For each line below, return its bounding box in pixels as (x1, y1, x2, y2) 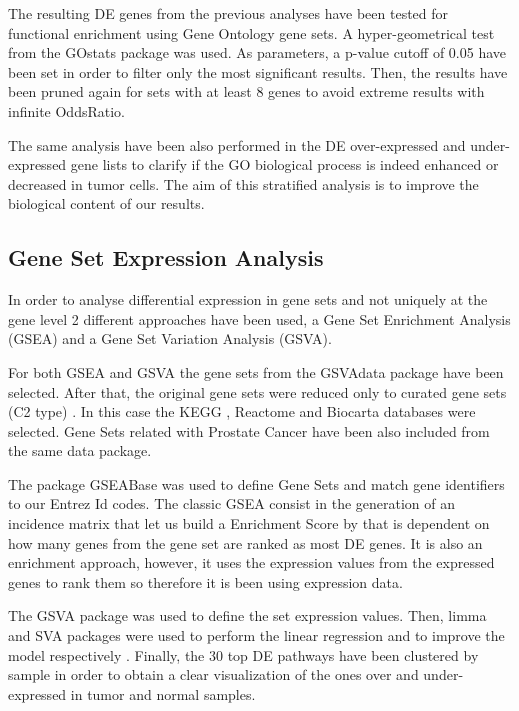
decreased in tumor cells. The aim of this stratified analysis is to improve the (8, 173, 479, 194)
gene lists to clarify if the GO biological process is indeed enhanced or (70, 154, 499, 175)
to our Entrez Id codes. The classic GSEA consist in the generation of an (8, 493, 456, 514)
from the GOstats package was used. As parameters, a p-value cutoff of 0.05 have (8, 42, 507, 63)
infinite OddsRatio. (8, 100, 125, 121)
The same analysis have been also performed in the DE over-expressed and (8, 134, 466, 155)
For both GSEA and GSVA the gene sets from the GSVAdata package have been (8, 361, 504, 382)
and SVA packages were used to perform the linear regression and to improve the (8, 625, 505, 646)
